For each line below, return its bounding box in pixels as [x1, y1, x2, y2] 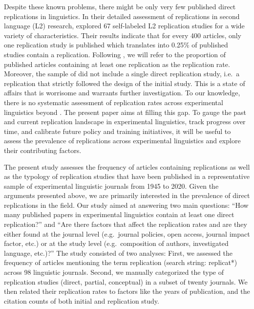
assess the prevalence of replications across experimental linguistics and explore [4, 135, 241, 146]
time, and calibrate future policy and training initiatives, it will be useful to [4, 126, 231, 136]
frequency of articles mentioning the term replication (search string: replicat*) [4, 257, 237, 267]
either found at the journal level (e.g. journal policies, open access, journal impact [4, 228, 250, 239]
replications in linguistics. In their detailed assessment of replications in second [4, 11, 240, 21]
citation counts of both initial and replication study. [4, 295, 159, 306]
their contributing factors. [4, 145, 82, 155]
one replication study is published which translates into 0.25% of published [4, 40, 228, 50]
